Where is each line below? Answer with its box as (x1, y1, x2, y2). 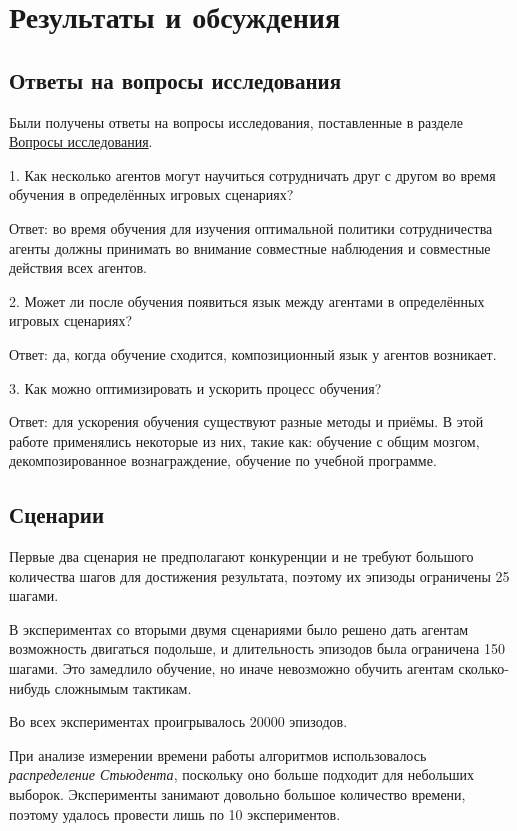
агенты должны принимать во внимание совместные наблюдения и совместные (9, 237, 491, 258)
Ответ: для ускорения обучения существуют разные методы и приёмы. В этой (9, 411, 484, 432)
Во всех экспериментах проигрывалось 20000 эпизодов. (9, 711, 348, 732)
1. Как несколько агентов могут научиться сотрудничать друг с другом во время (9, 164, 496, 185)
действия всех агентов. (9, 257, 147, 278)
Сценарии (9, 499, 105, 530)
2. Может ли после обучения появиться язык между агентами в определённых (9, 290, 485, 311)
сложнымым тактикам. (54, 677, 192, 698)
